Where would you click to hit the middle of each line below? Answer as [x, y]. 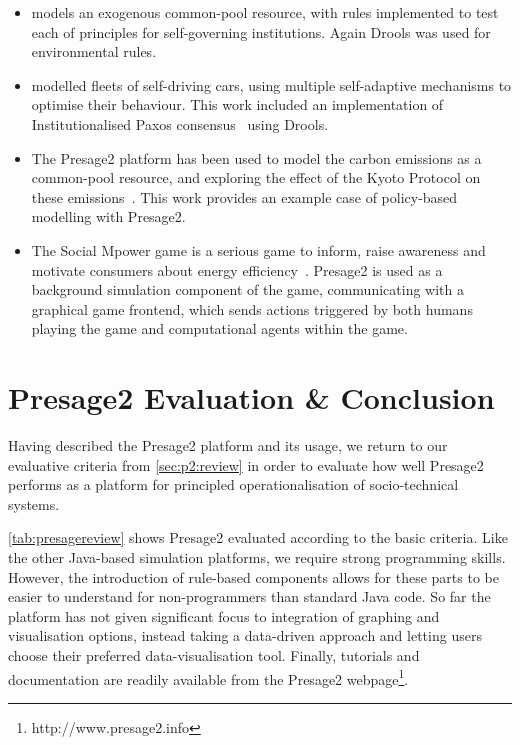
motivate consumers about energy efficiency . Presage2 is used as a [237, 269]
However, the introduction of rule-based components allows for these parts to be [253, 576]
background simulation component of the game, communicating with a [247, 289]
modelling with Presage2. [108, 216]
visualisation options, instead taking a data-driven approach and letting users [245, 635]
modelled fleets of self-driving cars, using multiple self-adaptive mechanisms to [271, 84]
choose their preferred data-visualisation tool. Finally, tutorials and [214, 654]
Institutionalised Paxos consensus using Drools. [180, 123]
